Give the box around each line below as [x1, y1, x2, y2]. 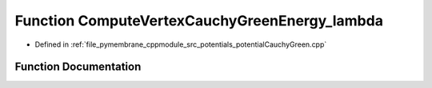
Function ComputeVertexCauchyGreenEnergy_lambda [14, 12, 384, 29]
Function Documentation [14, 60, 142, 74]
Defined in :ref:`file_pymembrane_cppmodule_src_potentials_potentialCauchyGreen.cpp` [34, 40, 327, 49]
